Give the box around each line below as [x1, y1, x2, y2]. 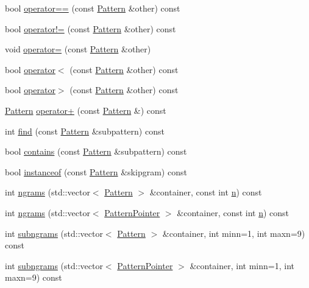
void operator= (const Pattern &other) [5, 43, 151, 55]
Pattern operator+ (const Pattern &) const [5, 104, 166, 116]
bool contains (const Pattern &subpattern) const [5, 145, 187, 158]
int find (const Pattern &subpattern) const [5, 124, 165, 137]
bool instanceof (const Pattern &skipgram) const [5, 165, 187, 178]
